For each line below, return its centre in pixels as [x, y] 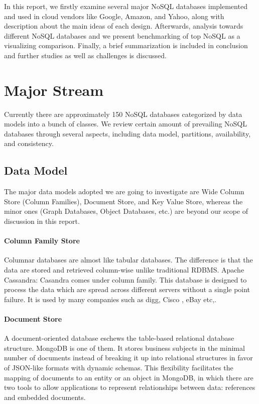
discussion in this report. [42, 221]
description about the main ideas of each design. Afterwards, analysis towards [124, 26]
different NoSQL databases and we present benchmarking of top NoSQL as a [122, 35]
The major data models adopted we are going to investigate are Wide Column [124, 191]
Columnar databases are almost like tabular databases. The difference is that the [128, 260]
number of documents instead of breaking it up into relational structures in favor [128, 358]
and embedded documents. [45, 397]
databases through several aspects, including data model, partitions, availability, [127, 133]
